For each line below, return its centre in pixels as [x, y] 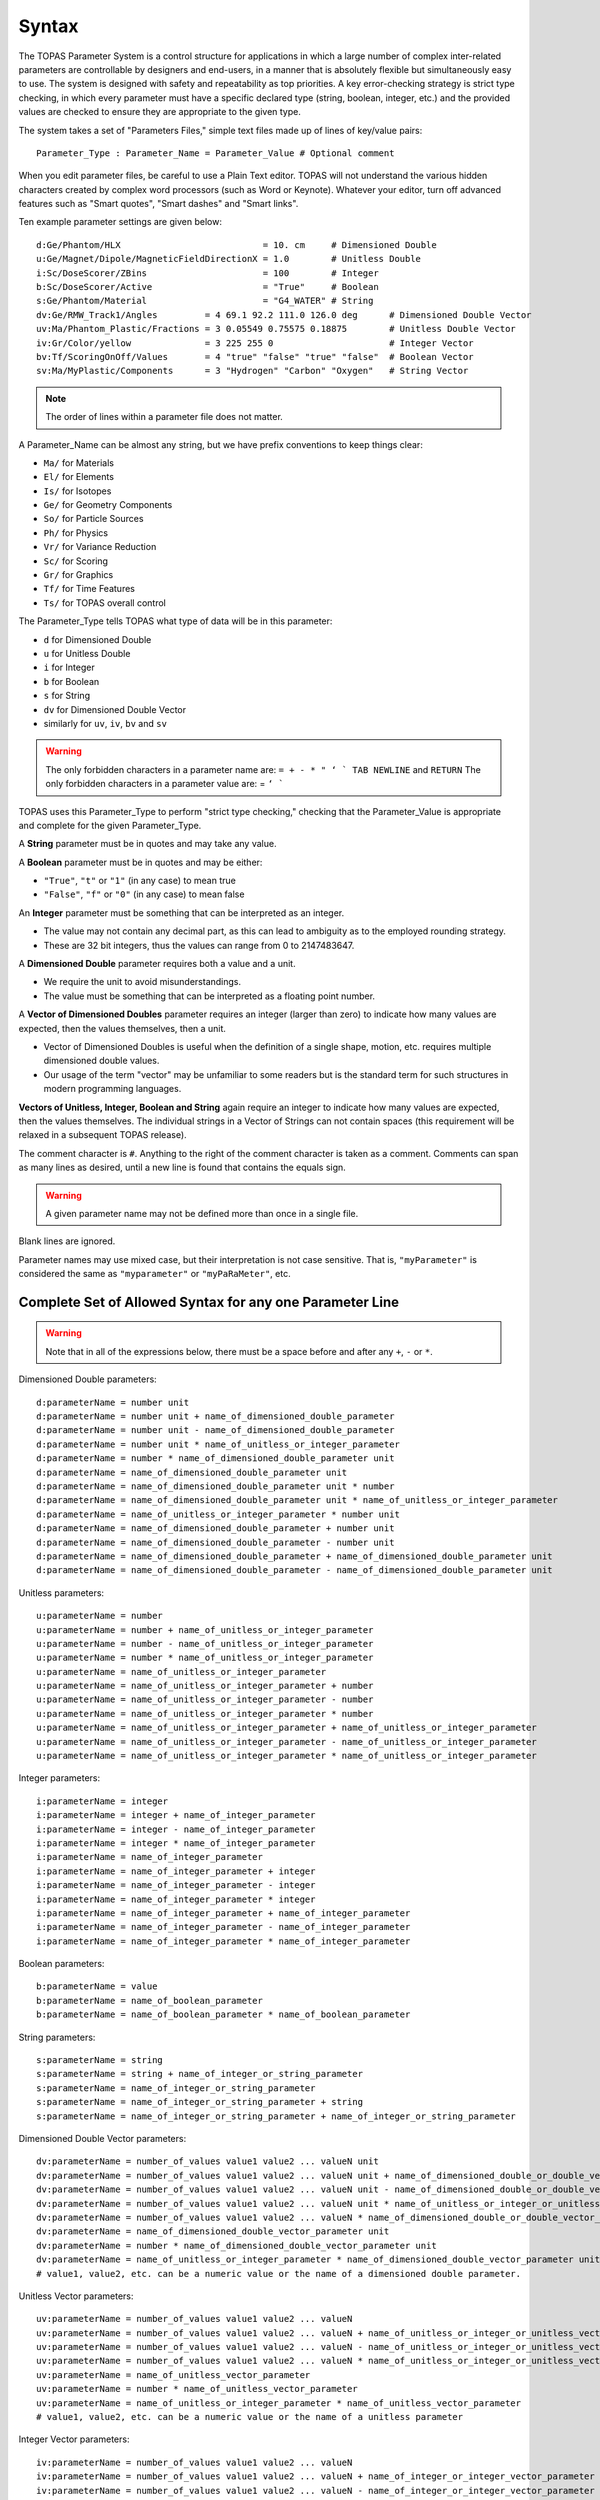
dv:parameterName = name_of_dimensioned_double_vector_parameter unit [213, 2231]
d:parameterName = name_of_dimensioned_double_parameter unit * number [215, 1486]
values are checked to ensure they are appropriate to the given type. [160, 112]
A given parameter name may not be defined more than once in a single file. [202, 1213]
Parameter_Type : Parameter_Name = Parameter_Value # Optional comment [215, 153]
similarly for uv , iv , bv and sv [105, 723]
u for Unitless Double [87, 653]
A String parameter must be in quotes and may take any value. [147, 844]
